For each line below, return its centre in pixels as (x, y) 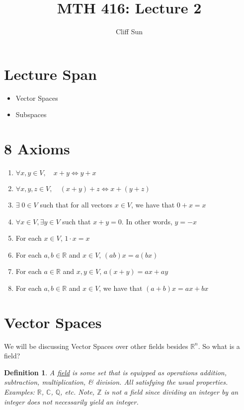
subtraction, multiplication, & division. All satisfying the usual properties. (116, 382)
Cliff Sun (129, 32)
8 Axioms (37, 149)
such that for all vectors (76, 204)
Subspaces (31, 114)
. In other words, (147, 221)
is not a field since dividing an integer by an (171, 392)
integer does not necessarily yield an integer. (71, 401)
